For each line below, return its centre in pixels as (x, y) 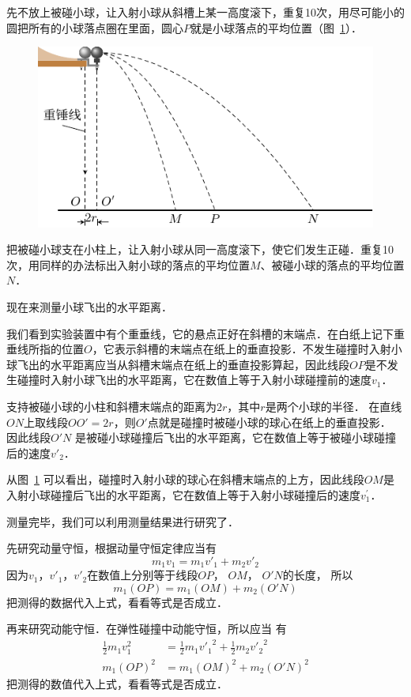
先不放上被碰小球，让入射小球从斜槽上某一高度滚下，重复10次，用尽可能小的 (205, 12)
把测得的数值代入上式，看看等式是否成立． (117, 683)
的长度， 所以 (318, 575)
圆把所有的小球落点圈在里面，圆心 (95, 27)
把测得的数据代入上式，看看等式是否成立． (117, 602)
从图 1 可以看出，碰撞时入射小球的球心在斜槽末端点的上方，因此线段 (185, 479)
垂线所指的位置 (45, 349)
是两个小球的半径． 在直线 (334, 406)
